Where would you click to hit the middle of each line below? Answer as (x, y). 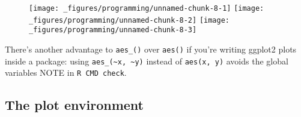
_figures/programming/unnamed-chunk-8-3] (113, 30)
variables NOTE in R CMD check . (66, 73)
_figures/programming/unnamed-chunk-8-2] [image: (129, 20)
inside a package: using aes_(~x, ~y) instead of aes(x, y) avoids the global (147, 61)
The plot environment (74, 105)
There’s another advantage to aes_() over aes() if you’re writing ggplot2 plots (151, 49)
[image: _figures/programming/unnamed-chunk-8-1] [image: (147, 8)
